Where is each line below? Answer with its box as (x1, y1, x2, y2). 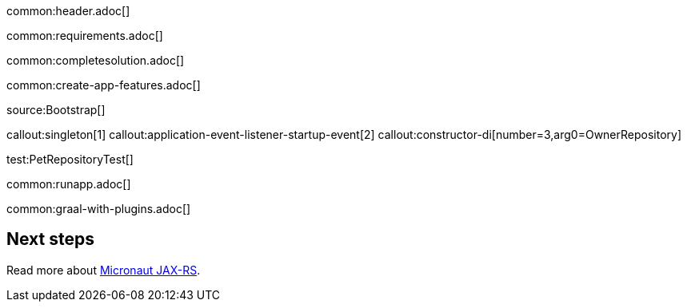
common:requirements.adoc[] (6, 29, 163, 42)
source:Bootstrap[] (6, 103, 106, 116)
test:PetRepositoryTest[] (6, 152, 134, 166)
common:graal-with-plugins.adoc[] (6, 202, 191, 215)
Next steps (6, 229, 94, 250)
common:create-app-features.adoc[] (6, 78, 201, 92)
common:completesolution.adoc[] (6, 53, 185, 67)
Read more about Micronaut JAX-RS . (6, 263, 201, 277)
